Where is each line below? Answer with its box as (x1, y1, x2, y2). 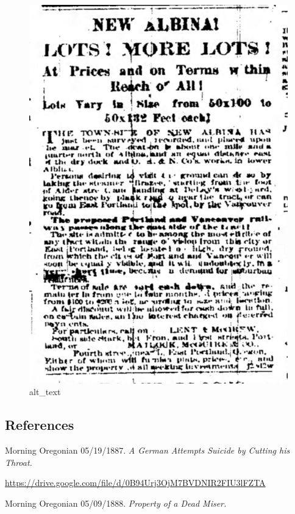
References (5, 415, 74, 434)
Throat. (5, 455, 32, 468)
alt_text (29, 385, 61, 398)
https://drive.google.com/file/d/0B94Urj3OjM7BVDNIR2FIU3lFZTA (5, 476, 266, 489)
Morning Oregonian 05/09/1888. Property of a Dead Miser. (5, 496, 227, 509)
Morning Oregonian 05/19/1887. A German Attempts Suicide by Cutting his (5, 443, 290, 456)
